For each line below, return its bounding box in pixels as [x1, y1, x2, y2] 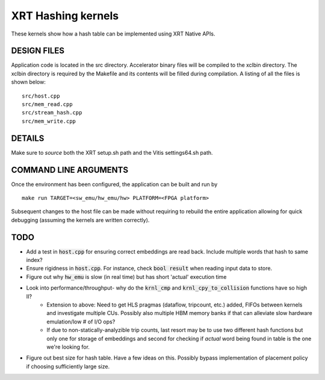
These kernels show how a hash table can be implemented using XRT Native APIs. [11, 30, 215, 37]
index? [26, 257, 43, 264]
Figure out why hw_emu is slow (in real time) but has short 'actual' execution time [26, 273, 227, 280]
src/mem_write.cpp [22, 117, 76, 125]
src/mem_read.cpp [22, 101, 73, 108]
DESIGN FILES [11, 46, 64, 56]
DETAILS [11, 133, 45, 143]
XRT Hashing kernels [11, 9, 119, 22]
